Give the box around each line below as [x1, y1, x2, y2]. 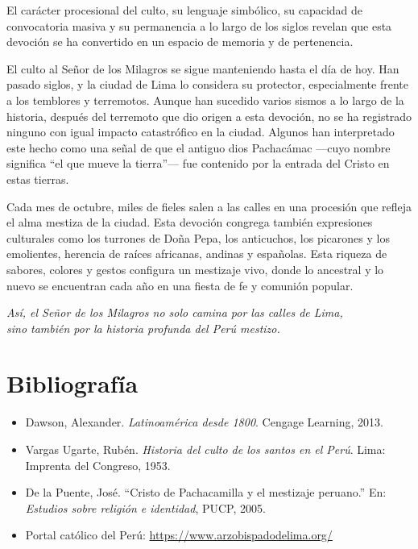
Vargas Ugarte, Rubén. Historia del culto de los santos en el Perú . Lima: [25, 441, 386, 457]
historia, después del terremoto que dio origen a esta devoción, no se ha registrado [6, 107, 412, 124]
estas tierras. [6, 170, 69, 187]
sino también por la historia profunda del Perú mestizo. [6, 319, 280, 336]
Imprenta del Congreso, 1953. [25, 456, 171, 473]
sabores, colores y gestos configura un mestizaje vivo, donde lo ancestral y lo [6, 260, 384, 277]
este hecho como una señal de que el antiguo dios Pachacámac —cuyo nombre [6, 139, 391, 156]
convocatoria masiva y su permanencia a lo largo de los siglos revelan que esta [6, 17, 392, 34]
